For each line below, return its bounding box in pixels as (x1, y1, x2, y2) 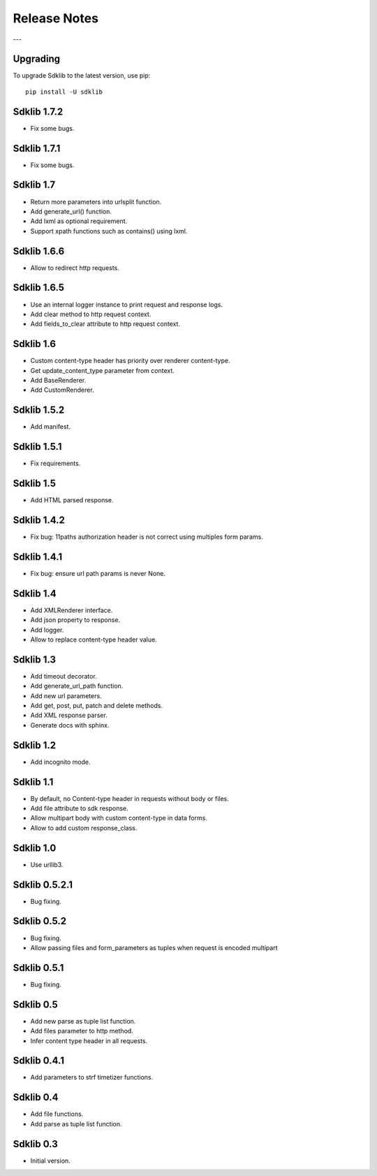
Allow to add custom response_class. (30, 823, 138, 832)
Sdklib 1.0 (13, 842, 57, 853)
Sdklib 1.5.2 (13, 404, 65, 416)
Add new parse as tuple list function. (30, 1016, 136, 1025)
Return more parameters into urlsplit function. (30, 197, 162, 206)
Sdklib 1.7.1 (13, 142, 61, 154)
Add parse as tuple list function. (30, 1119, 122, 1128)
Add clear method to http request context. (30, 310, 151, 318)
